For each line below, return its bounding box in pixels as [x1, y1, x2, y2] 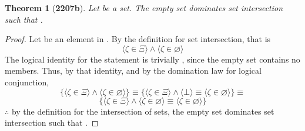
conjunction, [5, 75, 49, 88]
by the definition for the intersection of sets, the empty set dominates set [11, 105, 274, 117]
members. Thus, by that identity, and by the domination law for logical [5, 64, 262, 77]
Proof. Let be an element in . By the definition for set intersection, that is [5, 33, 271, 45]
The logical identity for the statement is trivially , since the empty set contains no [5, 53, 300, 65]
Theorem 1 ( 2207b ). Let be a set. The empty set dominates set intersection [5, 2, 283, 13]
